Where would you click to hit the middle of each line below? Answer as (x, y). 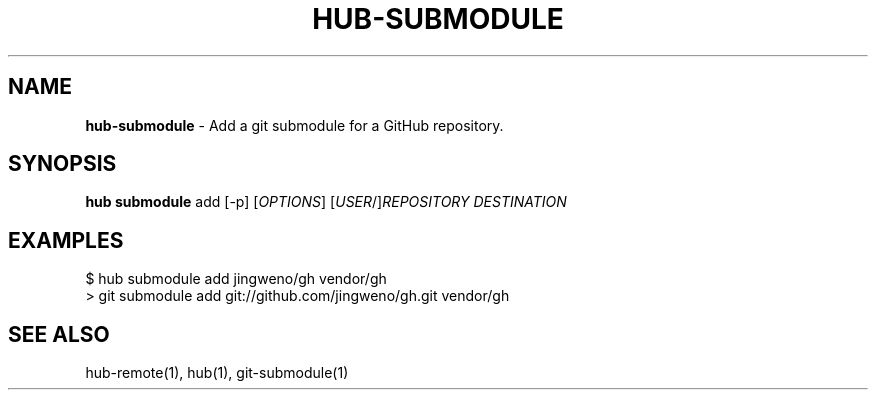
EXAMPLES (66, 240)
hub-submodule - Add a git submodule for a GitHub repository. (294, 125)
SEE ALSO (59, 334)
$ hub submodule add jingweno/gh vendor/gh (236, 279)
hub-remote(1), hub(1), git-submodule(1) (217, 373)
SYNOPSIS (62, 164)
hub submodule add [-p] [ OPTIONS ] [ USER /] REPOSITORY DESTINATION (326, 202)
